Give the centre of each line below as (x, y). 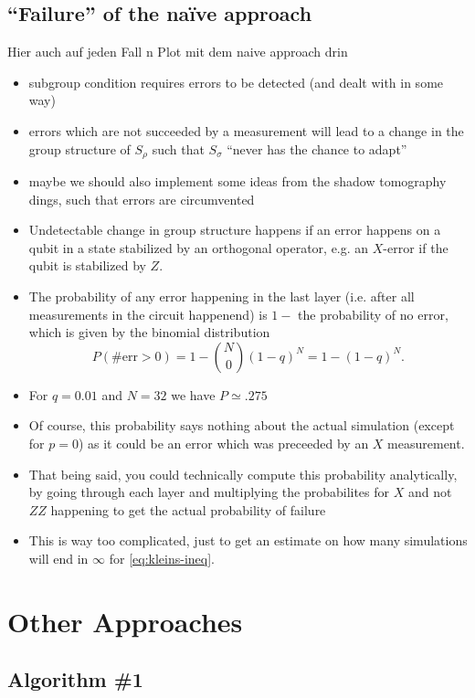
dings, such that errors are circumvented (142, 199)
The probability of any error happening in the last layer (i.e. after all (222, 296)
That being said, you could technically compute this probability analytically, (243, 474)
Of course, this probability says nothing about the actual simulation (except (242, 425)
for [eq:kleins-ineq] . (162, 558)
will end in (58, 558)
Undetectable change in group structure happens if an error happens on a (235, 230)
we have (193, 394)
